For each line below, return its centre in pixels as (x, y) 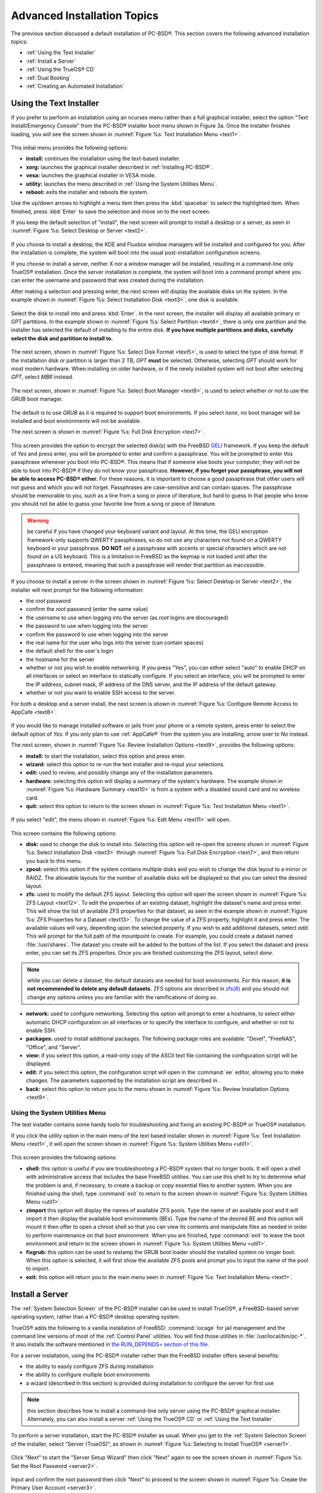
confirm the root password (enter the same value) (87, 609)
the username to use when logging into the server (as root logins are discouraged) (127, 618)
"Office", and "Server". (54, 1047)
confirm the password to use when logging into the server (97, 634)
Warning (38, 520)
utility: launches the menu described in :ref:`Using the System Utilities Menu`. (122, 184)
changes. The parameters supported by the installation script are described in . (123, 1080)
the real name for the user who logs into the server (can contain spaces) (115, 643)
